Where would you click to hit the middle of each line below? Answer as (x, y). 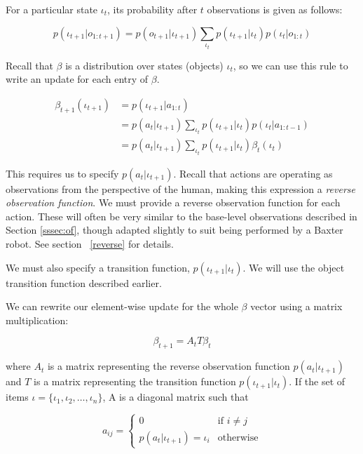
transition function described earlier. (84, 282)
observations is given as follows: (275, 9)
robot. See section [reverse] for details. (90, 243)
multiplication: (37, 320)
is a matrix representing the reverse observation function (169, 366)
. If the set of (317, 381)
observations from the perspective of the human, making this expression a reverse (180, 188)
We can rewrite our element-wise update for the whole (122, 306)
